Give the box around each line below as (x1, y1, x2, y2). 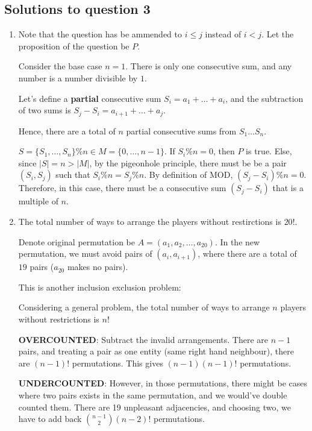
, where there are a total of (198, 247, 297, 260)
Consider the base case (18, 60, 102, 72)
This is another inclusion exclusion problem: (18, 280, 181, 293)
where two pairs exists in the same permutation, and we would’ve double (18, 388, 287, 401)
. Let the (261, 28, 294, 40)
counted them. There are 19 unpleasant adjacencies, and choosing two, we (18, 400, 291, 413)
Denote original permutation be (18, 235, 135, 248)
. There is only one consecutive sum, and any (125, 60, 292, 72)
